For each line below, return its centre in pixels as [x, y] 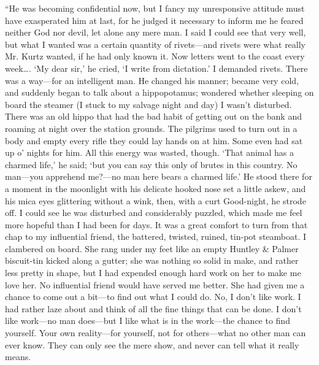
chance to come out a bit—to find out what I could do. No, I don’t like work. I [153, 297]
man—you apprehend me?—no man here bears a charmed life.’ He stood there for [159, 176]
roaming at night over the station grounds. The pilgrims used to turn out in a [151, 128]
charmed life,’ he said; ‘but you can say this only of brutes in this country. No [151, 164]
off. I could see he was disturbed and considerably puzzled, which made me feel [154, 213]
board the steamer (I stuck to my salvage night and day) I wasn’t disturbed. [148, 104]
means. [18, 357]
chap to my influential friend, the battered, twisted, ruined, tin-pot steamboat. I [156, 236]
